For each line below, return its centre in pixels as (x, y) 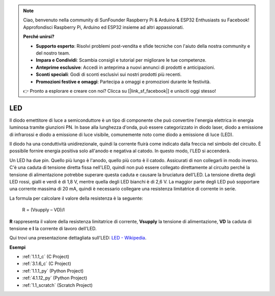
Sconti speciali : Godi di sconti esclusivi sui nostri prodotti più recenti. (109, 74)
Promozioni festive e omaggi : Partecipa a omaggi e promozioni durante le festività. (123, 82)
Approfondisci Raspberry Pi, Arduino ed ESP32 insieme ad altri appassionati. (104, 27)
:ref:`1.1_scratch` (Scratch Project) (57, 285)
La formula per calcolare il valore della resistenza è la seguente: (76, 198)
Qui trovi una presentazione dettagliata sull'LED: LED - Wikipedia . (78, 238)
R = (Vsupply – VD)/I (43, 210)
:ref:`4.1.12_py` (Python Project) (55, 278)
